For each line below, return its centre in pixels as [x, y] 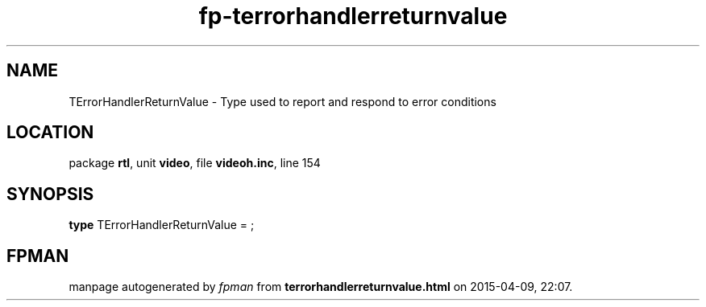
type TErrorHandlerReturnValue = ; [162, 225]
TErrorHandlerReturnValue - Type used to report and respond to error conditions [282, 101]
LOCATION [50, 133]
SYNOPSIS [50, 194]
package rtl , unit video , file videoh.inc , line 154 [195, 163]
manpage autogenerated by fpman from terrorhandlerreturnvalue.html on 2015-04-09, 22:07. [321, 287]
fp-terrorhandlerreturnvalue [353, 16]
